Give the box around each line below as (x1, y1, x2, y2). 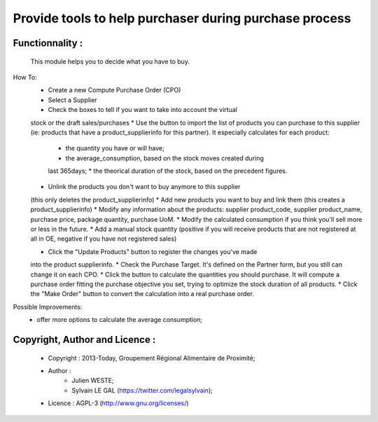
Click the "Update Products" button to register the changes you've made (48, 247, 258, 255)
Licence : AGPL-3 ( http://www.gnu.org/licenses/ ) (48, 399, 189, 407)
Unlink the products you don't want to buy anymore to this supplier (48, 183, 241, 191)
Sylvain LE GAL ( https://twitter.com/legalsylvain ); (71, 386, 213, 395)
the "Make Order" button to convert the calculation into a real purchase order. (30, 290, 255, 298)
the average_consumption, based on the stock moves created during (65, 154, 264, 162)
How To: (13, 73, 38, 81)
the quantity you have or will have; (65, 144, 164, 153)
